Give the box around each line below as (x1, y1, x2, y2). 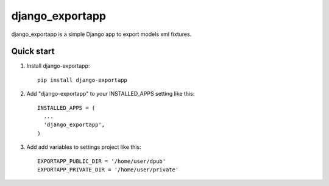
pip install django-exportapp (37, 76, 128, 84)
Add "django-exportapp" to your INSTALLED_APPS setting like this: (26, 90, 195, 98)
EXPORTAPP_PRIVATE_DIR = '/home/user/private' (37, 166, 179, 173)
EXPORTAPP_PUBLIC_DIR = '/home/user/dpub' (37, 157, 166, 165)
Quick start (11, 46, 55, 57)
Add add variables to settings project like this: (26, 143, 141, 151)
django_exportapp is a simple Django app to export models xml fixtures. (11, 30, 192, 38)
